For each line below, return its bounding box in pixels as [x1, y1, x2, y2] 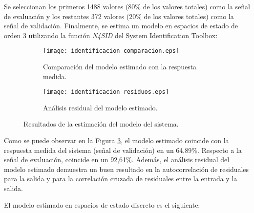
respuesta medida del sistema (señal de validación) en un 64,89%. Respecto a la [4, 145, 242, 155]
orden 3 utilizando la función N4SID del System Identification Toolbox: [4, 30, 218, 40]
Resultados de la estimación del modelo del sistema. [23, 119, 179, 129]
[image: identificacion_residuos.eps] [43, 88, 169, 96]
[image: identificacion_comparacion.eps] [43, 47, 180, 55]
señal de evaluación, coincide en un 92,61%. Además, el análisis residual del [4, 154, 230, 165]
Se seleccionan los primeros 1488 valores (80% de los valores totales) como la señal [4, 1, 250, 11]
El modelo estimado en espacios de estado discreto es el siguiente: [4, 199, 200, 210]
